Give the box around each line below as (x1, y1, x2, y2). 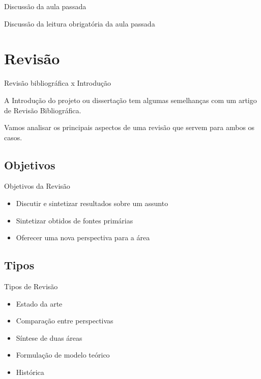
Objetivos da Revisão (4, 181, 70, 191)
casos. (4, 132, 22, 142)
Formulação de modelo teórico (16, 349, 110, 360)
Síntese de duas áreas (16, 332, 82, 343)
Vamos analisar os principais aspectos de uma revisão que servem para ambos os (4, 122, 255, 133)
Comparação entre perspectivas (16, 315, 113, 326)
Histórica (16, 367, 44, 377)
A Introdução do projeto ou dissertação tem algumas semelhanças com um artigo (4, 94, 257, 105)
